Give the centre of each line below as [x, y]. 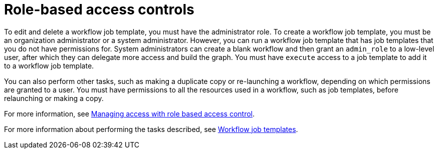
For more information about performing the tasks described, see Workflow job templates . [151, 129]
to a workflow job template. [49, 65]
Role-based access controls [99, 9]
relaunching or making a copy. [54, 98]
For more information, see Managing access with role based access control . [130, 113]
